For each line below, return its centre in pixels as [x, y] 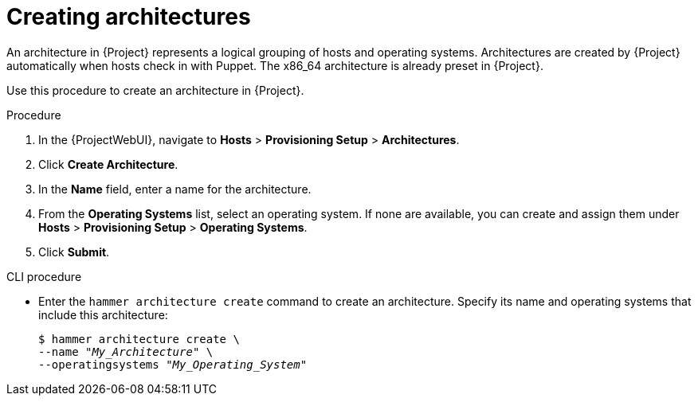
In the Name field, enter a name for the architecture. [175, 189]
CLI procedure [44, 276]
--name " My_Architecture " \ [126, 351]
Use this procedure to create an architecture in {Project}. [155, 90]
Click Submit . [74, 252]
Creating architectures [129, 17]
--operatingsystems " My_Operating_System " [173, 364]
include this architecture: [103, 314]
